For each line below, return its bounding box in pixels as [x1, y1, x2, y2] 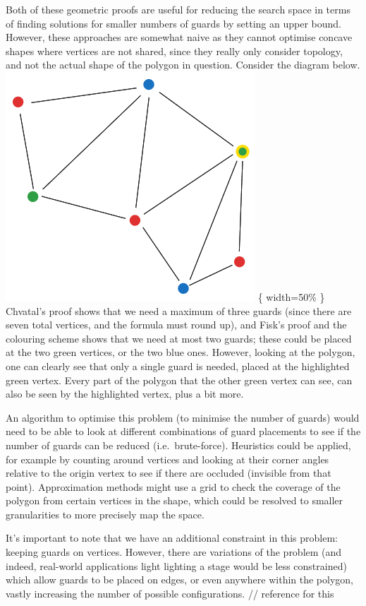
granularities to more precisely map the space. [6, 506, 205, 521]
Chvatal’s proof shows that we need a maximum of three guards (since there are [6, 303, 352, 318]
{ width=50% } [257, 289, 325, 304]
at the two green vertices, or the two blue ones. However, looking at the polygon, [6, 345, 355, 360]
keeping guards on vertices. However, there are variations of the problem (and [6, 545, 342, 559]
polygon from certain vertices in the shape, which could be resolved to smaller [6, 493, 343, 508]
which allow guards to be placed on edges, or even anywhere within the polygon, [6, 572, 353, 587]
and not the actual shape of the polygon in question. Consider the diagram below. [6, 57, 360, 72]
